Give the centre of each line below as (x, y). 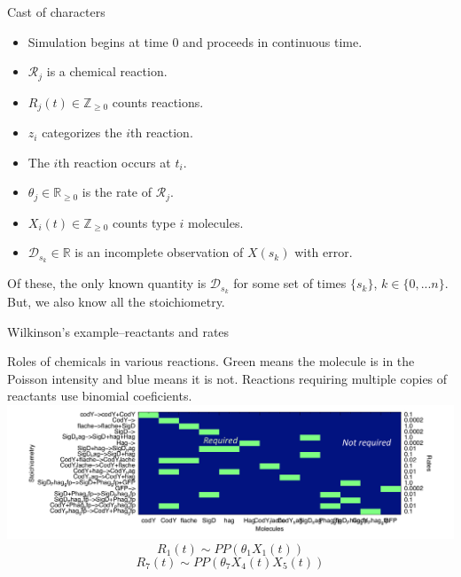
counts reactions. (158, 101)
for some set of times (290, 283)
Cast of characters (56, 12)
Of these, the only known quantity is (107, 283)
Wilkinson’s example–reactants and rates (118, 331)
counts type (144, 222)
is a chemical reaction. (107, 71)
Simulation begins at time (98, 41)
